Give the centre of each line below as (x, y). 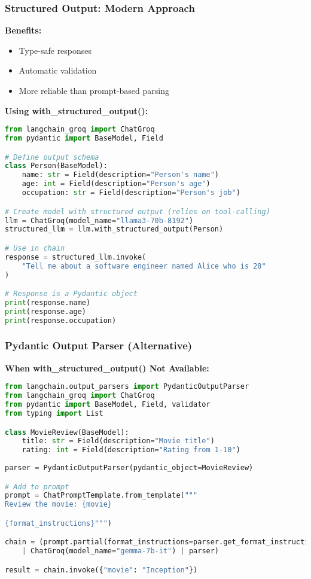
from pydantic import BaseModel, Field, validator (108, 405)
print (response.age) (46, 311)
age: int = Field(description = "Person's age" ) (116, 184)
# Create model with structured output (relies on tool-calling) (138, 211)
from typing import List (54, 413)
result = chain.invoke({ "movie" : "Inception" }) (101, 570)
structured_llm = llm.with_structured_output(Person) (114, 229)
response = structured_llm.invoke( (76, 257)
